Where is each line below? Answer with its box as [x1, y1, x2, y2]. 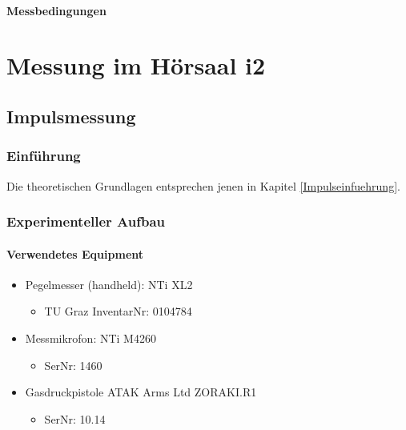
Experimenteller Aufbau [6, 211, 166, 231]
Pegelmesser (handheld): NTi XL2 [25, 275, 193, 292]
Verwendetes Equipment [6, 245, 144, 262]
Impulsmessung [6, 103, 136, 128]
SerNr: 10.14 [44, 410, 106, 427]
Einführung [6, 146, 81, 166]
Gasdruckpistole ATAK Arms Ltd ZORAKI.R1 [25, 384, 257, 400]
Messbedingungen [6, 2, 107, 18]
